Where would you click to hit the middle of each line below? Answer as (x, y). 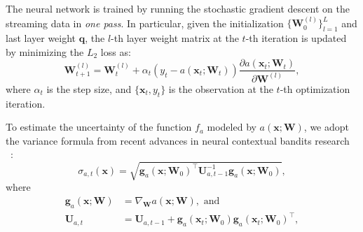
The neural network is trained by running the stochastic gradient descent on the (178, 8)
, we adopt (327, 127)
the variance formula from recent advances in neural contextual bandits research (178, 140)
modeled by (232, 127)
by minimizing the (45, 51)
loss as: (116, 51)
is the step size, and (89, 88)
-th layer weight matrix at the (175, 38)
